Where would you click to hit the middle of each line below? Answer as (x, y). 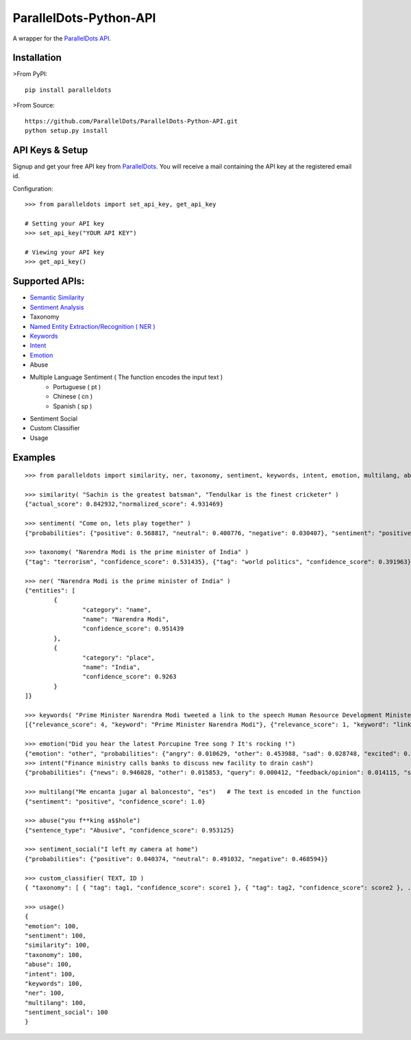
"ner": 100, (45, 993)
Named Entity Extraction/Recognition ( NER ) (92, 326)
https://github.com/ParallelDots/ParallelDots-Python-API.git (132, 121)
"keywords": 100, (54, 983)
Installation (37, 58)
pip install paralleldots (68, 90)
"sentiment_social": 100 (66, 1013)
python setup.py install (66, 131)
